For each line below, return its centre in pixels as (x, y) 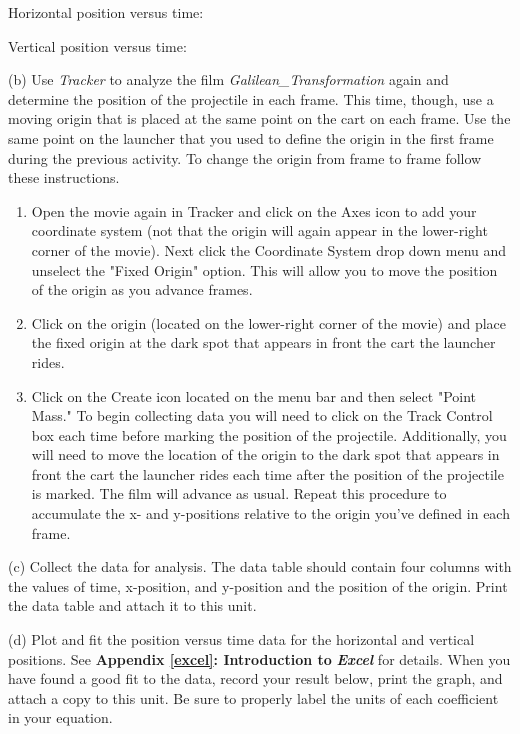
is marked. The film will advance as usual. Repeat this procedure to (239, 493)
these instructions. (64, 177)
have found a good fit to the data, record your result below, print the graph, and (255, 678)
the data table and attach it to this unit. (132, 605)
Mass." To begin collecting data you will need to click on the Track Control (262, 415)
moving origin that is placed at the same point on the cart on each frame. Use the (259, 118)
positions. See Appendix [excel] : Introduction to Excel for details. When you (259, 658)
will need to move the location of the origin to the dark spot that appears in (265, 454)
